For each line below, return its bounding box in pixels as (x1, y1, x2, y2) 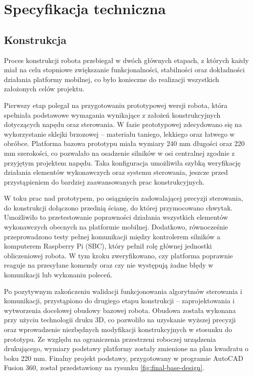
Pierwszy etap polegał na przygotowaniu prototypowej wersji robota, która (4, 100, 228, 110)
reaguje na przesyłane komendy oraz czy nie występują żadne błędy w (4, 260, 213, 270)
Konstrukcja (4, 32, 66, 47)
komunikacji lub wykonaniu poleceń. (4, 270, 113, 280)
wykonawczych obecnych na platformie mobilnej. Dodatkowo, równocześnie (4, 222, 228, 232)
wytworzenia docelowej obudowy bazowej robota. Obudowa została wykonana (4, 305, 236, 315)
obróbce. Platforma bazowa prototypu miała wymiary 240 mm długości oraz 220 (4, 138, 245, 148)
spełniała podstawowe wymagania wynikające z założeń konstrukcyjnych (4, 109, 221, 120)
